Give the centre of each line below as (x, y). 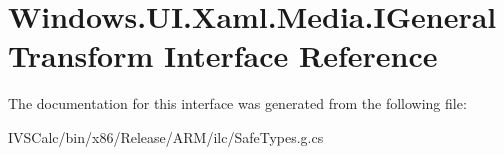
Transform (81, 55)
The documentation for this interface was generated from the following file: (237, 103)
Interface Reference (300, 55)
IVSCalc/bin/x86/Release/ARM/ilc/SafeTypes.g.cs (166, 136)
